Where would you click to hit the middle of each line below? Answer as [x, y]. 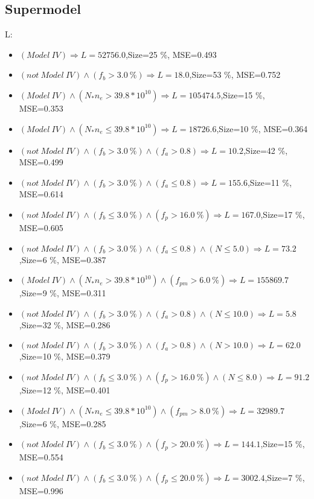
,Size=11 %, [270, 182]
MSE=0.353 [41, 108]
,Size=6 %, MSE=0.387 [62, 259]
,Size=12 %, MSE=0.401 [65, 389]
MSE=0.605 [41, 227]
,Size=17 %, [283, 214]
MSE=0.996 [41, 490]
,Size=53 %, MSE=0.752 [235, 75]
